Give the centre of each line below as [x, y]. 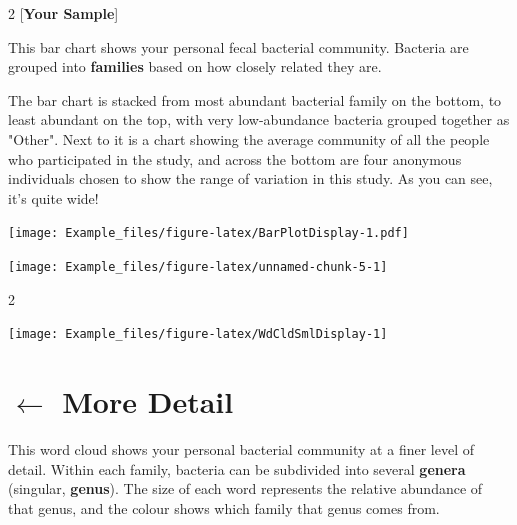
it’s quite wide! [53, 197]
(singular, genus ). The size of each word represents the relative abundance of [245, 488]
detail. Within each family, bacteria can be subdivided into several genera [237, 468]
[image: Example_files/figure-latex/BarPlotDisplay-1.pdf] [208, 233]
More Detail [148, 401]
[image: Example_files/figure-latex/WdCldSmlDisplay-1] [198, 334]
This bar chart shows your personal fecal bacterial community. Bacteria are [238, 46]
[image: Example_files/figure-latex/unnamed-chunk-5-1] [198, 267]
